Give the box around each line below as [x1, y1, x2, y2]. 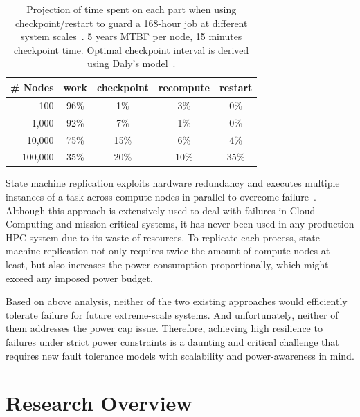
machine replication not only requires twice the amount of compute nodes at [6, 243, 330, 258]
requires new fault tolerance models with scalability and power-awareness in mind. [6, 348, 354, 362]
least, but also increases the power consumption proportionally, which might [6, 257, 329, 271]
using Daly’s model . [87, 56, 176, 71]
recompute [158, 80, 210, 94]
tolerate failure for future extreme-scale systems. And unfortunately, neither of [6, 307, 339, 322]
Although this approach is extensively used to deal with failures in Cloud [6, 203, 316, 217]
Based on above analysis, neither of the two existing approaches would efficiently [6, 294, 348, 308]
